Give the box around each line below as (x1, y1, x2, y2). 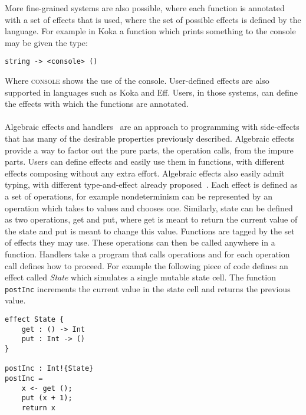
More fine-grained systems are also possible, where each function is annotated (5, 2, 285, 14)
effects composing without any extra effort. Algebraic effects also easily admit (5, 166, 285, 179)
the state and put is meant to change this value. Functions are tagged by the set (5, 224, 295, 237)
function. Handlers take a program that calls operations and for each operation (5, 247, 290, 260)
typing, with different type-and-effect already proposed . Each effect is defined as (5, 178, 298, 191)
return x (21, 403, 55, 412)
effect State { (5, 315, 64, 323)
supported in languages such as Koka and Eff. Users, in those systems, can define (5, 86, 298, 98)
